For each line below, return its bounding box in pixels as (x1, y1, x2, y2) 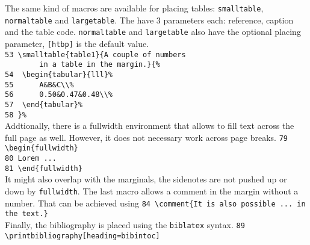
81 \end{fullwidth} (5, 164, 82, 173)
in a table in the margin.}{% (39, 60, 160, 69)
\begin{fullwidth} (5, 144, 78, 153)
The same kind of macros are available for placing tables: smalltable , (5, 2, 264, 14)
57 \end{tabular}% (5, 100, 82, 109)
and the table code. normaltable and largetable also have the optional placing (5, 25, 301, 38)
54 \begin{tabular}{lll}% (5, 70, 113, 79)
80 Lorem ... (5, 154, 57, 163)
